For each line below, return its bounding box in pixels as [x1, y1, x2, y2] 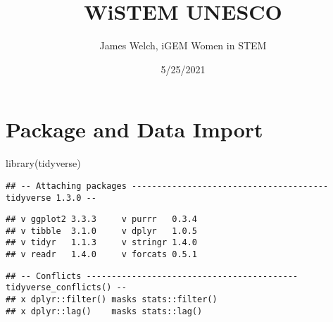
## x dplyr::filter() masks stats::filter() [6, 295, 218, 305]
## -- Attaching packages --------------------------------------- [6, 180, 329, 191]
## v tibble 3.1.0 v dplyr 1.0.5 [6, 225, 198, 236]
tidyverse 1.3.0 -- [6, 192, 96, 203]
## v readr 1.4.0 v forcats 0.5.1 [6, 249, 198, 260]
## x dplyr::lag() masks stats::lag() [6, 306, 203, 316]
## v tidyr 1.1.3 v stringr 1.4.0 [6, 237, 198, 248]
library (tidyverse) [6, 156, 81, 171]
